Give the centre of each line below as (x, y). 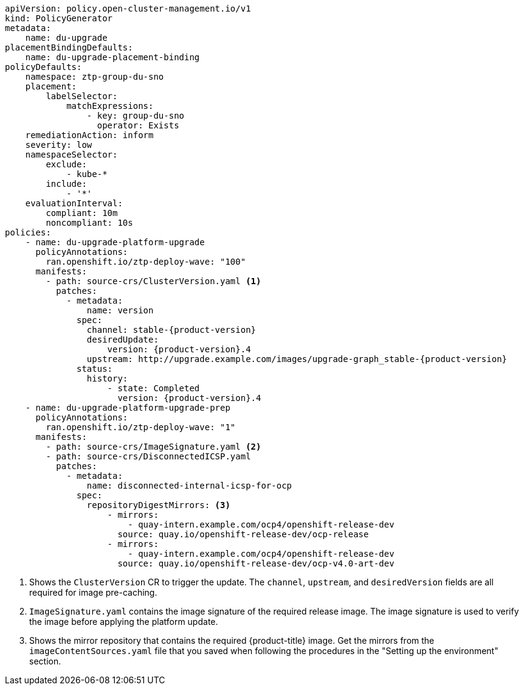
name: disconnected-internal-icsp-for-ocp (189, 486)
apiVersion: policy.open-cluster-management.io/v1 (128, 9)
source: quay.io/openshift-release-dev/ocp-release (243, 534)
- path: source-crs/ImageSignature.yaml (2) (153, 447)
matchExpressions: (110, 106)
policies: (28, 232)
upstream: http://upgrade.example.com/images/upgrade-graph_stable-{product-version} (297, 359)
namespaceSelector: (71, 155)
